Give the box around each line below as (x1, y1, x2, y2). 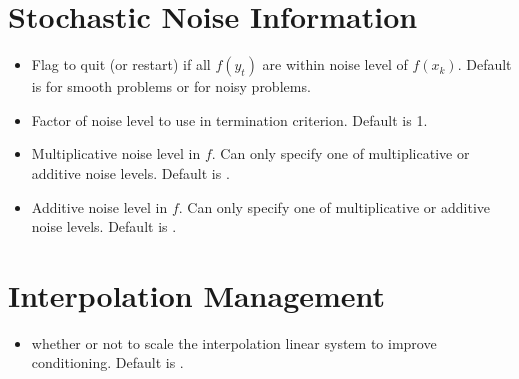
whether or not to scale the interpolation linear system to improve (31, 332, 437, 353)
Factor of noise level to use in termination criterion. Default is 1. (31, 109, 428, 130)
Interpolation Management (8, 274, 386, 315)
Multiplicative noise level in (31, 143, 201, 164)
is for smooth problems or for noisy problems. (31, 76, 311, 97)
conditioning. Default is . (31, 352, 184, 373)
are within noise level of (262, 54, 408, 75)
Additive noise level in (31, 196, 168, 217)
